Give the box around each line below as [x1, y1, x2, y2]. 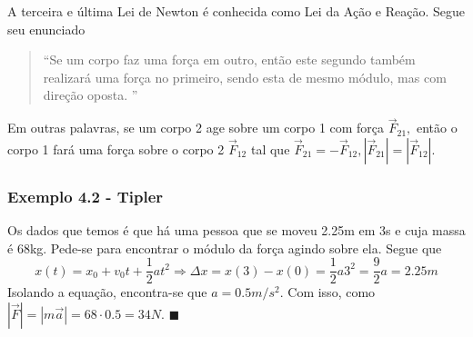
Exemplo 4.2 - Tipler [7, 184, 164, 207]
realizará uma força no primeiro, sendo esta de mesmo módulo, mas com [43, 67, 447, 86]
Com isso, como [287, 282, 376, 302]
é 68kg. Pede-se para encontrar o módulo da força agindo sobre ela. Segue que [7, 238, 442, 257]
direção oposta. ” [43, 85, 138, 104]
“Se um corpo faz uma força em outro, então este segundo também [43, 50, 416, 69]
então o [417, 118, 458, 137]
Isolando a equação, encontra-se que [7, 282, 207, 302]
